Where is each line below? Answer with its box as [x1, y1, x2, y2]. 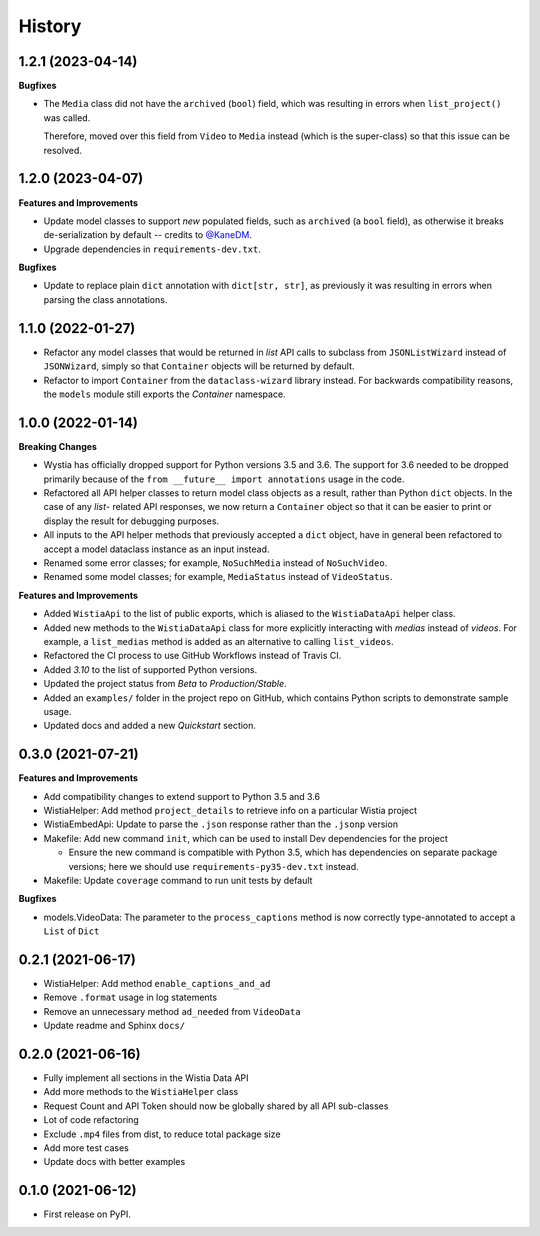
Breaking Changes [18, 440, 97, 452]
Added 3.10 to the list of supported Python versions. [43, 663, 258, 675]
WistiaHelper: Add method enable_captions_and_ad [43, 978, 271, 989]
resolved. [43, 144, 82, 156]
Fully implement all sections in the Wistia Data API [43, 1072, 249, 1084]
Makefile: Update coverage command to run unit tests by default [43, 874, 313, 886]
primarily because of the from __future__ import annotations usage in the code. [43, 473, 405, 485]
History [18, 15, 82, 37]
